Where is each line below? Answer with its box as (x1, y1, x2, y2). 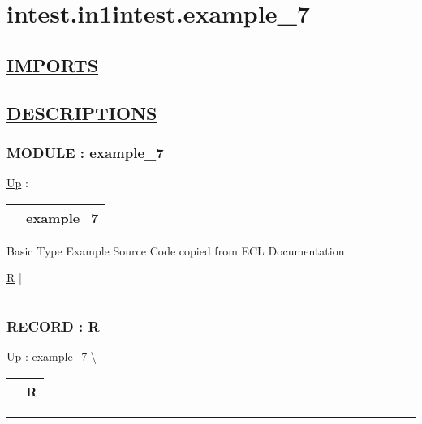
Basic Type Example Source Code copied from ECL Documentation (6, 242, 345, 259)
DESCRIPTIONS (6, 100, 157, 125)
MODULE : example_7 (6, 142, 164, 162)
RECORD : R (6, 315, 100, 336)
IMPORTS (6, 52, 99, 77)
